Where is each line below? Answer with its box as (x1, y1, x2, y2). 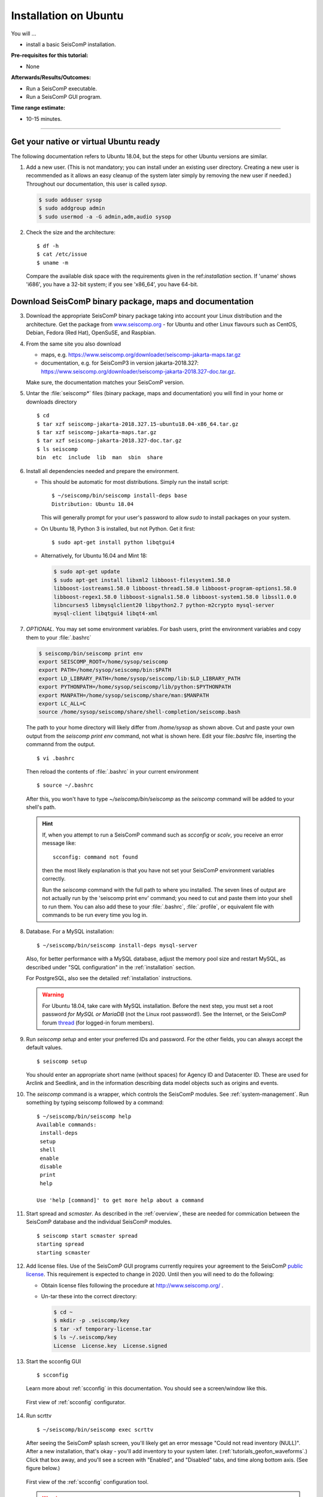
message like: (42, 840, 77, 847)
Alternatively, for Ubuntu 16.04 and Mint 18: (41, 552, 148, 559)
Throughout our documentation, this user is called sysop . (26, 180, 167, 187)
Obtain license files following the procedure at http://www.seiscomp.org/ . (41, 1281, 224, 1289)
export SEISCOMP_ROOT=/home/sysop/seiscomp (38, 659, 169, 665)
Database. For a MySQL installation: (26, 928, 114, 935)
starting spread (36, 1241, 84, 1248)
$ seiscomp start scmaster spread (36, 1232, 138, 1239)
